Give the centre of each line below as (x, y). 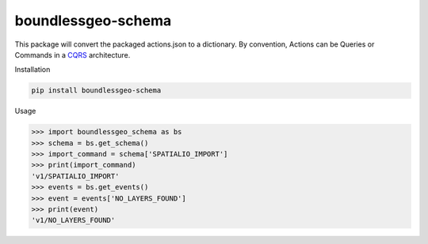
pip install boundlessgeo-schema (96, 90)
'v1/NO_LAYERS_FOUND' (73, 220)
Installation (32, 69)
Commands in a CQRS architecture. (73, 54)
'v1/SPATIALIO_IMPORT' (75, 176)
